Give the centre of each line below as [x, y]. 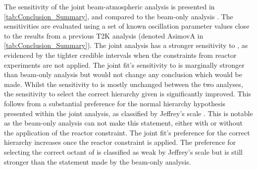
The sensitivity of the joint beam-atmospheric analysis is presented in [109, 6]
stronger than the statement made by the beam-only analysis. [98, 161]
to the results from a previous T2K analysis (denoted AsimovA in [104, 35]
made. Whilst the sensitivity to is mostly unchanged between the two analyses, [124, 84]
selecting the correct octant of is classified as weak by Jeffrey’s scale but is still [123, 151]
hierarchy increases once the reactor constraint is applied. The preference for [120, 142]
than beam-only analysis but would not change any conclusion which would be [123, 74]
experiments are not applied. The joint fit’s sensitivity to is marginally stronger [124, 64]
